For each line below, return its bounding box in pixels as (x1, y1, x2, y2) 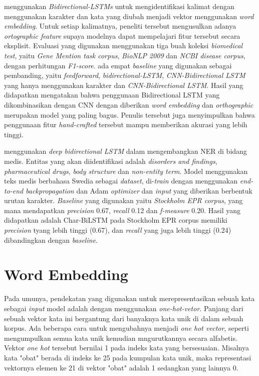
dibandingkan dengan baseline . (4, 234, 98, 245)
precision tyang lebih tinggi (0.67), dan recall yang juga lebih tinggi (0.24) (4, 225, 231, 235)
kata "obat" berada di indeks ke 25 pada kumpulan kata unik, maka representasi (4, 352, 251, 362)
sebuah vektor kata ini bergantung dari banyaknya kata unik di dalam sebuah (4, 313, 243, 323)
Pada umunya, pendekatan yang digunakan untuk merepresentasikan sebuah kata (4, 293, 255, 304)
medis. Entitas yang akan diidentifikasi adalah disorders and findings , (4, 155, 217, 166)
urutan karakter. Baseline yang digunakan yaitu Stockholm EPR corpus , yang (4, 195, 243, 206)
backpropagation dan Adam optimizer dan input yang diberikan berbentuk (26, 185, 252, 196)
